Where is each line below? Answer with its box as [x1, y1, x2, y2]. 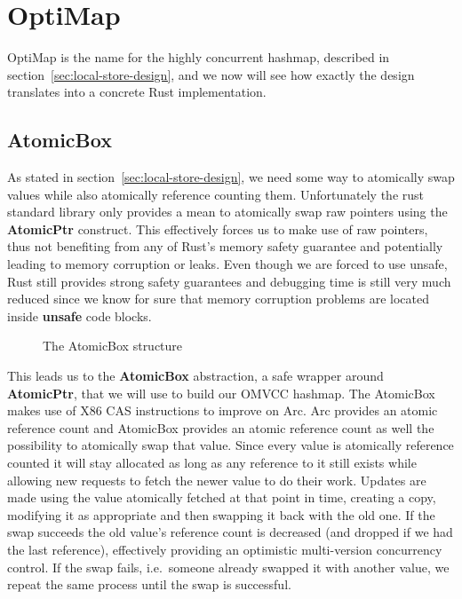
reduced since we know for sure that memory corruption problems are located [7, 289, 429, 308]
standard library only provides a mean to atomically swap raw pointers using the [7, 202, 448, 221]
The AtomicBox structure [43, 336, 183, 355]
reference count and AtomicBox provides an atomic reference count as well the [7, 418, 434, 437]
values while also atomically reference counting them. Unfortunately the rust [7, 185, 424, 203]
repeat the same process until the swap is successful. [7, 575, 291, 594]
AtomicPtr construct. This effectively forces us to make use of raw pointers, [7, 219, 428, 238]
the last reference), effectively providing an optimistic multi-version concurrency [7, 540, 442, 558]
